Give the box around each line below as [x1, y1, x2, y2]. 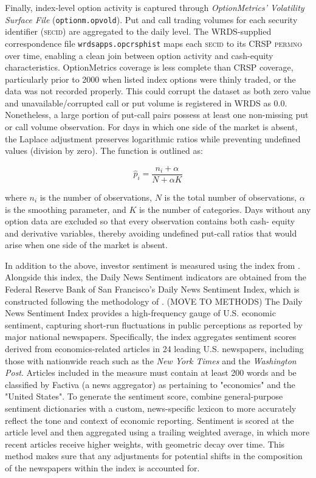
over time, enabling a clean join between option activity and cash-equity [5, 49, 273, 61]
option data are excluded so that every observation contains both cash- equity [5, 215, 295, 227]
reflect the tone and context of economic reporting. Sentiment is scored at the [5, 414, 294, 426]
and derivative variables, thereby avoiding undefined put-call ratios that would [5, 226, 297, 239]
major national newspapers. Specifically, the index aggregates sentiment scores [5, 330, 297, 343]
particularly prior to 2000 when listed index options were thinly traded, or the [5, 72, 296, 85]
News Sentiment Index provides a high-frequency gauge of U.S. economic [5, 307, 276, 319]
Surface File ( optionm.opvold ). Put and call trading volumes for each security [5, 13, 298, 26]
